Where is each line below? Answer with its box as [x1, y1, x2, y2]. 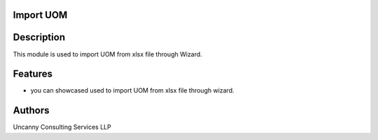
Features [13, 68, 52, 80]
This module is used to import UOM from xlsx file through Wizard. [13, 49, 202, 59]
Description [13, 31, 66, 43]
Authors [13, 104, 50, 116]
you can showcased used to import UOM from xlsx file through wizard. [30, 86, 234, 95]
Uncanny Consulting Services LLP [13, 123, 111, 132]
